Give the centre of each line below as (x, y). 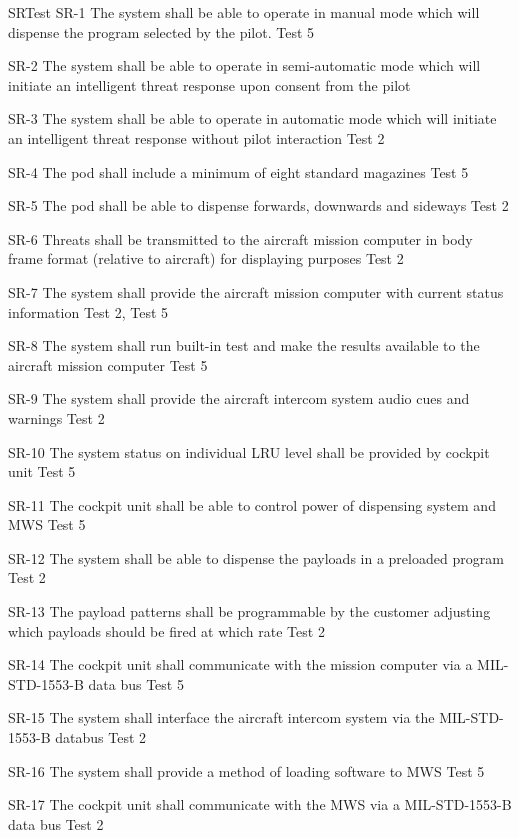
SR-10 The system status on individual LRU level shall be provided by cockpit (249, 451)
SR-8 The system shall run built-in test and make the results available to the (244, 345)
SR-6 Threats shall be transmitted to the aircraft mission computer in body (240, 238)
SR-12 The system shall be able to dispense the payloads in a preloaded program (256, 557)
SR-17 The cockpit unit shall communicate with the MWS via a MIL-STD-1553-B (260, 804)
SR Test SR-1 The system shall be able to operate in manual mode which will (244, 12)
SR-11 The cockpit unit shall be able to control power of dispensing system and (252, 504)
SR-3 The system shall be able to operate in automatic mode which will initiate (252, 118)
